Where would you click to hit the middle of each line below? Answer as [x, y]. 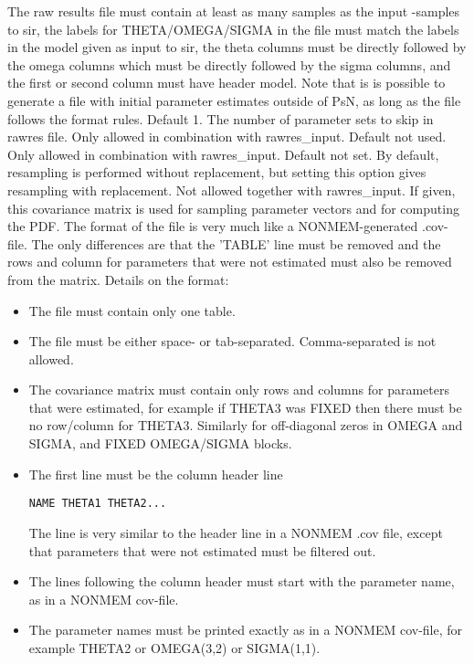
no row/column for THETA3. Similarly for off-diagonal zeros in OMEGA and [246, 425]
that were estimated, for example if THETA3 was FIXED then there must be [245, 407]
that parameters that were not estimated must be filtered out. [202, 550]
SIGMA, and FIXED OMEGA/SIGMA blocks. [160, 443]
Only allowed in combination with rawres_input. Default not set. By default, [223, 154]
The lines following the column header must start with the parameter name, [242, 581]
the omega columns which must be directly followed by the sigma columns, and [229, 64]
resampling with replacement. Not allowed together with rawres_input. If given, [232, 190]
